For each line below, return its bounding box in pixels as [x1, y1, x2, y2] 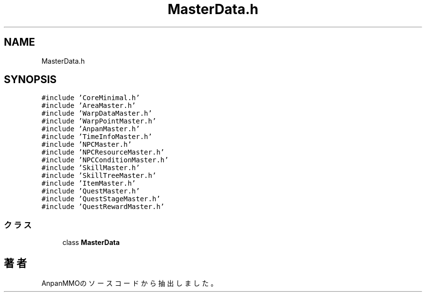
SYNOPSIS [4, 73, 57, 86]
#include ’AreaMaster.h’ [41, 102, 136, 110]
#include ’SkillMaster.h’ [41, 164, 140, 172]
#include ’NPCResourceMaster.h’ [41, 148, 165, 157]
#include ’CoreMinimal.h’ [41, 94, 140, 102]
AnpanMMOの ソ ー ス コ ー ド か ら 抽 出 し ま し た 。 [41, 279, 218, 288]
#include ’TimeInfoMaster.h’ [41, 133, 152, 141]
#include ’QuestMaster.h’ [41, 187, 140, 195]
